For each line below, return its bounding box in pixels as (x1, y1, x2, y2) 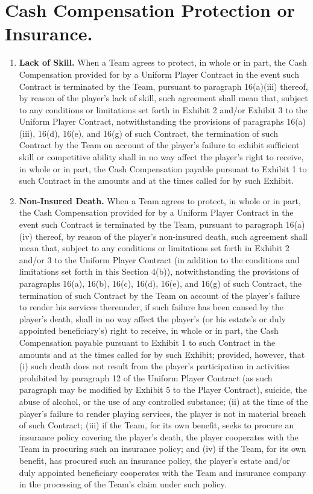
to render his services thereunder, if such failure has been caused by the (19, 301, 283, 313)
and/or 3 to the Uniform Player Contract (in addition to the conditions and (19, 253, 300, 266)
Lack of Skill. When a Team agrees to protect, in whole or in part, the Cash (19, 56, 307, 69)
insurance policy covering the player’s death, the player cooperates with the (19, 430, 299, 443)
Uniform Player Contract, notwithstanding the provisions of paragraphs (19, 115, 284, 128)
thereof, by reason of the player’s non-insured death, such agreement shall (35, 230, 308, 242)
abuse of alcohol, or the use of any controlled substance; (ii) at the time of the (19, 395, 308, 407)
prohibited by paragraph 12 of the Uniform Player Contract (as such (19, 371, 273, 384)
